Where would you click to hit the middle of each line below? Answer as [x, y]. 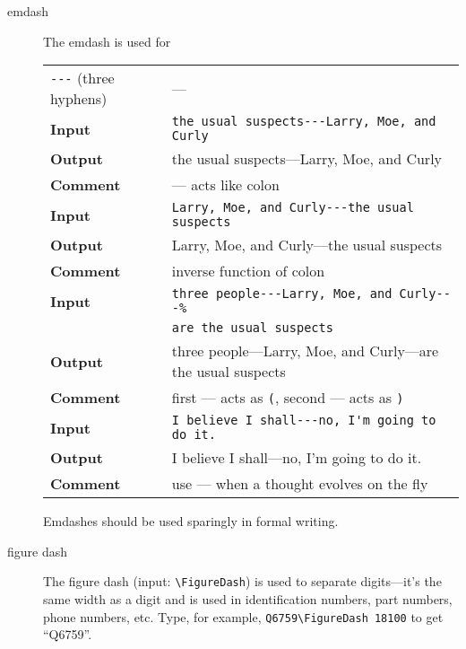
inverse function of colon [248, 271]
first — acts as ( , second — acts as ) [288, 398]
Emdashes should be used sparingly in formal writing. [191, 521]
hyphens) [79, 99]
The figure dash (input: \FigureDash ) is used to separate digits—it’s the [242, 581]
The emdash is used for [107, 41]
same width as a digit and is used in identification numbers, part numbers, [248, 599]
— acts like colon [225, 185]
